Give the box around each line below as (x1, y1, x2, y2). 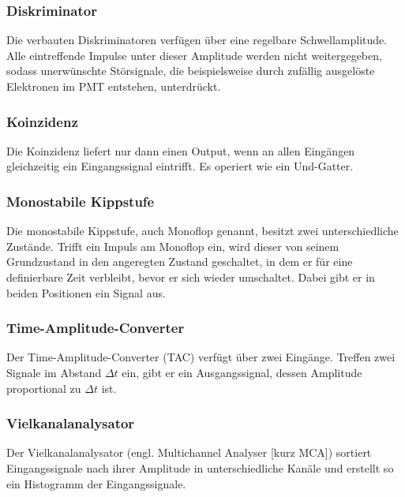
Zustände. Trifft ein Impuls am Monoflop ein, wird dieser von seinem (6, 237, 339, 254)
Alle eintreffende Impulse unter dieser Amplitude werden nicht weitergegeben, (6, 47, 382, 63)
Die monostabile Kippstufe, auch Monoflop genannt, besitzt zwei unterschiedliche (6, 222, 399, 239)
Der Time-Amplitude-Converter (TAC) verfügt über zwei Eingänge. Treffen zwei (6, 349, 396, 365)
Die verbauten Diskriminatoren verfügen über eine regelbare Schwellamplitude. (6, 32, 388, 48)
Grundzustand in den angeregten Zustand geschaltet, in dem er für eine (6, 253, 353, 270)
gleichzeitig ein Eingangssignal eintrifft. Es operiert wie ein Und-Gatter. (6, 158, 354, 174)
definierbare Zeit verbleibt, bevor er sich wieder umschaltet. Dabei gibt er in (6, 269, 375, 285)
